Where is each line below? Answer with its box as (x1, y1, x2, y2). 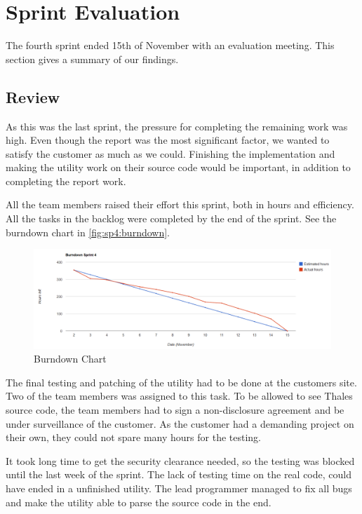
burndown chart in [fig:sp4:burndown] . (6, 224, 170, 239)
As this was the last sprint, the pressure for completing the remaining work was (6, 119, 348, 133)
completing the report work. (6, 173, 126, 188)
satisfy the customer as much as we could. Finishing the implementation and (6, 146, 335, 161)
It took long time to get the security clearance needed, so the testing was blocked (6, 453, 355, 468)
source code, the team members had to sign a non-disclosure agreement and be (6, 403, 344, 417)
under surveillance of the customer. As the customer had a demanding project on (6, 416, 354, 431)
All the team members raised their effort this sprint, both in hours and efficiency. (6, 197, 354, 212)
